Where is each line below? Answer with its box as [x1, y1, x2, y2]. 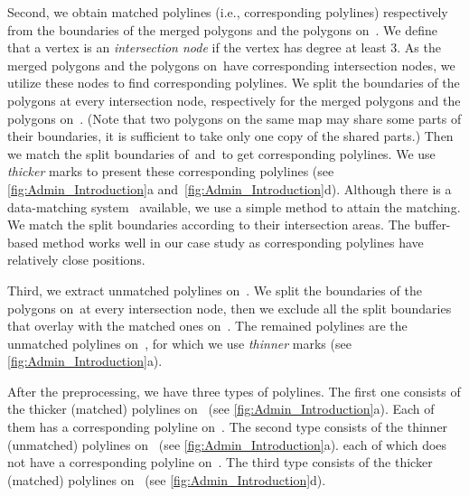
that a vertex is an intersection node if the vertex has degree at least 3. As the [7, 38, 441, 57]
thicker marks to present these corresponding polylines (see [7, 162, 334, 181]
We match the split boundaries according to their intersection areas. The [7, 215, 410, 234]
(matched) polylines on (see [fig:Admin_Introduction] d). [7, 470, 326, 489]
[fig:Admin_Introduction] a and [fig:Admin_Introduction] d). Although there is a [7, 179, 452, 198]
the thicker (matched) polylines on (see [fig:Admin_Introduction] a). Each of [7, 399, 435, 418]
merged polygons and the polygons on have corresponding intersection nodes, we [7, 55, 455, 74]
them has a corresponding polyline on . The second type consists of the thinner [7, 417, 448, 436]
